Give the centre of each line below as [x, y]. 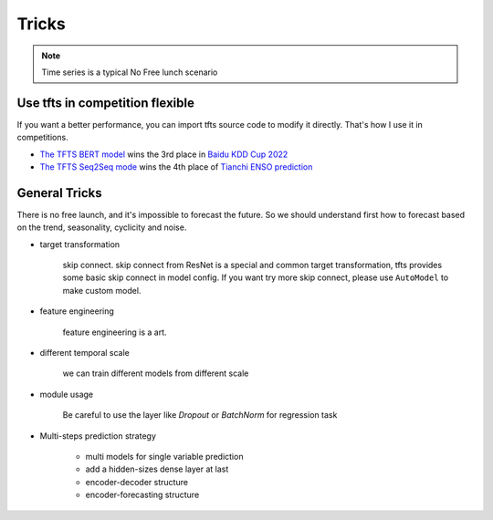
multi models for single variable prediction [164, 457]
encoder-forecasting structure [142, 495]
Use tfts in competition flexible [106, 103]
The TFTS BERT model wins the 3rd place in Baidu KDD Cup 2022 [164, 154]
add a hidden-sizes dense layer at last [157, 469]
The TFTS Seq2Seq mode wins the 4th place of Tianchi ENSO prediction [176, 167]
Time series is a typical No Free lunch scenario [130, 72]
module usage [67, 394]
